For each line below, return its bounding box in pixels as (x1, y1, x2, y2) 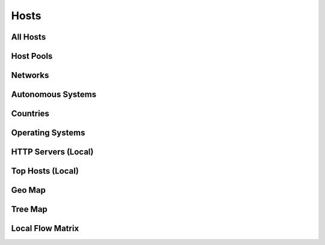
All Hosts (11, 32, 46, 42)
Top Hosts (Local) (11, 166, 79, 177)
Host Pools (11, 51, 53, 61)
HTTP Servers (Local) (11, 147, 94, 157)
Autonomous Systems (11, 89, 96, 100)
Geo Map (11, 185, 46, 195)
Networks (11, 70, 49, 80)
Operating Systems (11, 128, 85, 138)
